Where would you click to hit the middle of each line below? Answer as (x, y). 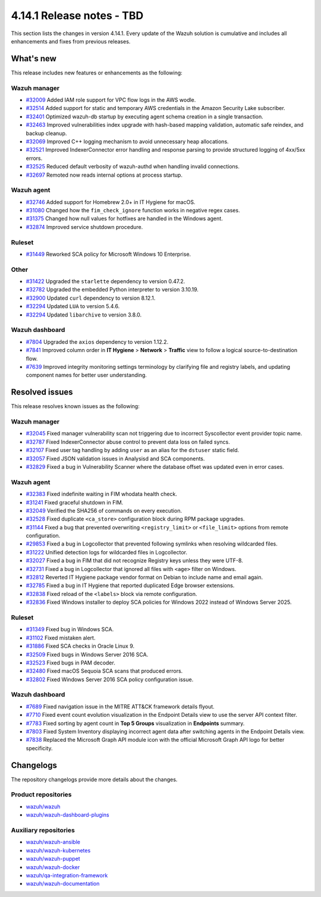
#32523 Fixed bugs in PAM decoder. (70, 663)
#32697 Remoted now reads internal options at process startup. (104, 175)
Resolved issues (42, 392)
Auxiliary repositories (43, 830)
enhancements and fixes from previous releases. (71, 41)
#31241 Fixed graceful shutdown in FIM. (75, 502)
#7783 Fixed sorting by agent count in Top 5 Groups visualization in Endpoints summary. (135, 723)
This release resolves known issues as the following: (75, 406)
